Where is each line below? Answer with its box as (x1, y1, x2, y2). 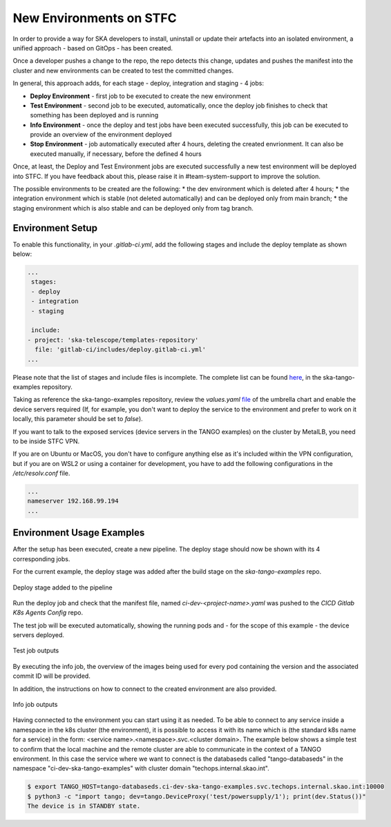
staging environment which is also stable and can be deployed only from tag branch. (12, 204, 254, 212)
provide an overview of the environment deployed (30, 130, 172, 139)
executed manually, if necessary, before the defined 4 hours (30, 149, 202, 158)
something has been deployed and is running (30, 111, 159, 119)
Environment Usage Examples (12, 527, 145, 538)
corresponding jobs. (12, 554, 70, 563)
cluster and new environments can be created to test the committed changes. (12, 66, 234, 75)
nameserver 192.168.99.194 (27, 497, 119, 505)
